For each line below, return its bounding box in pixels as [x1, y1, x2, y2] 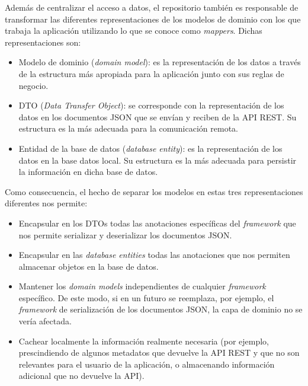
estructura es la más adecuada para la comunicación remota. [18, 122, 238, 135]
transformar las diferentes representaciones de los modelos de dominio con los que [5, 12, 301, 25]
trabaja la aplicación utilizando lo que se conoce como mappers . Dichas [5, 24, 262, 37]
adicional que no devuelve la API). [18, 369, 145, 382]
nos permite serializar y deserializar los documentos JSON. [18, 228, 232, 241]
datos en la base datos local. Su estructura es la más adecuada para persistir [18, 154, 297, 166]
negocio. [18, 79, 49, 91]
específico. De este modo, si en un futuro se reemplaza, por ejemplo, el [18, 291, 274, 304]
